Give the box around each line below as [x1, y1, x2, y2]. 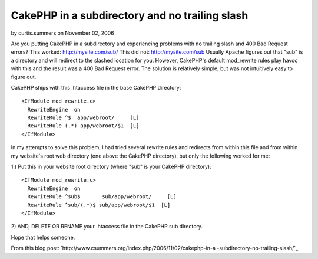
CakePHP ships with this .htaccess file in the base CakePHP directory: [11, 84, 181, 91]
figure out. [11, 73, 37, 80]
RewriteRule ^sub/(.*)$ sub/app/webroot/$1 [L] [27, 201, 171, 208]
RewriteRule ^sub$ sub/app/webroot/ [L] [27, 194, 177, 200]
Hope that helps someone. [11, 234, 75, 241]
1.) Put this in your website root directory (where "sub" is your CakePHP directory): [11, 163, 211, 171]
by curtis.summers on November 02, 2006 [11, 29, 114, 37]
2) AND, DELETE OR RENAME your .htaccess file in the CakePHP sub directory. [11, 223, 203, 230]
